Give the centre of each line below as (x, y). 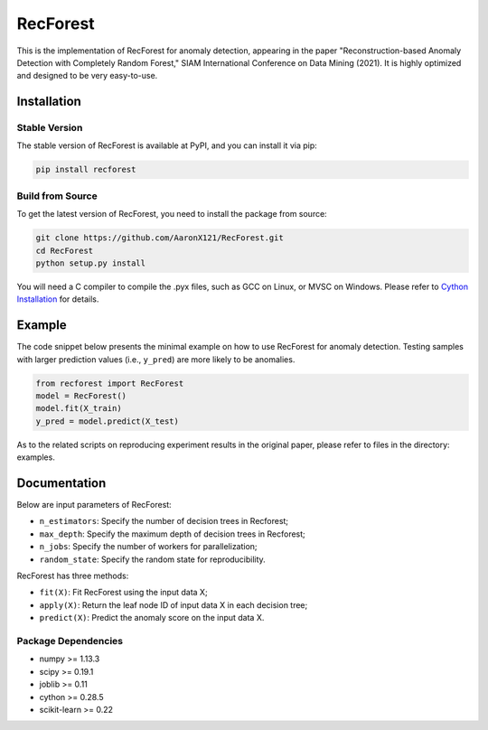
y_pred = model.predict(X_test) (108, 421)
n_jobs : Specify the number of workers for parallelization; (148, 547)
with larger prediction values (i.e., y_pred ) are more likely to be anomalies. (156, 359)
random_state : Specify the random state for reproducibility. (152, 559)
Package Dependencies (70, 641)
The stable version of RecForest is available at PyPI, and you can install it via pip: (167, 145)
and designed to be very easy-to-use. (87, 76)
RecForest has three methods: (73, 576)
